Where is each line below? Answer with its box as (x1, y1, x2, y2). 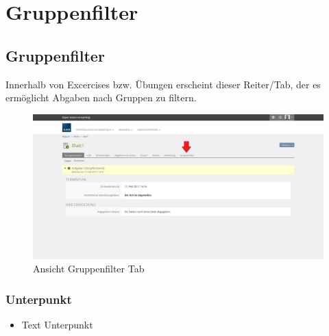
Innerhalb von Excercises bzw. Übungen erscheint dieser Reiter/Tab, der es (5, 77, 321, 91)
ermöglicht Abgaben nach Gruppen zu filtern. (5, 90, 197, 105)
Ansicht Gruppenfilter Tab (33, 261, 145, 276)
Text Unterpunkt (21, 318, 93, 332)
